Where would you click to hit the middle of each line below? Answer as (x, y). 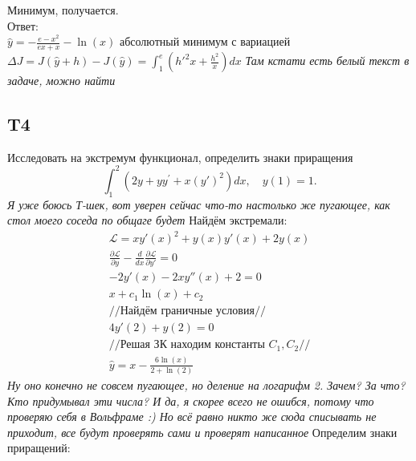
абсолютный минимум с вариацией (205, 41)
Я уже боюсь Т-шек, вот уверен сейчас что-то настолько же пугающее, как (199, 204)
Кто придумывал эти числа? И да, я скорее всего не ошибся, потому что (191, 400)
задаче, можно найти (61, 81)
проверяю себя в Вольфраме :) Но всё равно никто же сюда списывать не (192, 417)
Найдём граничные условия (187, 311)
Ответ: (23, 25)
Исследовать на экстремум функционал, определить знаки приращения (180, 157)
